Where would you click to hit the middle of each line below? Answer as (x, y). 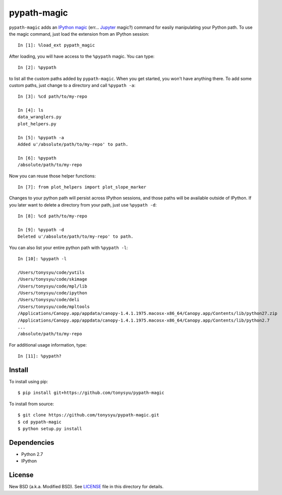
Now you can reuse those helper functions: (52, 176)
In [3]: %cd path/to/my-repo (52, 97)
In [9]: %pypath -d (41, 230)
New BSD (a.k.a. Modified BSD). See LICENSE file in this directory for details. (86, 487)
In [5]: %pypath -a (41, 137)
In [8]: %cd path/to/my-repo (52, 216)
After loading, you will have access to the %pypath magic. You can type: (82, 56)
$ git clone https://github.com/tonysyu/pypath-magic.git (89, 415)
